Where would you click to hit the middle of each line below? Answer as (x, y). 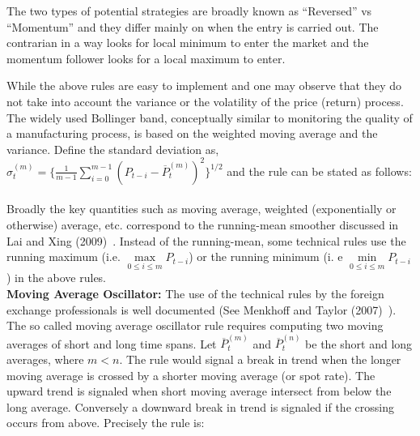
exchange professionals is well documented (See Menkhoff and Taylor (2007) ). (202, 309)
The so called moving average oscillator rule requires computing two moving (195, 325)
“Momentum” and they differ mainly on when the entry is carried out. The (193, 26)
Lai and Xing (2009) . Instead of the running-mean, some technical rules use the (206, 240)
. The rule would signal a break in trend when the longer (260, 359)
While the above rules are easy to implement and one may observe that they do (204, 85)
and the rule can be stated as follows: (319, 171)
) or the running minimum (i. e (266, 256)
